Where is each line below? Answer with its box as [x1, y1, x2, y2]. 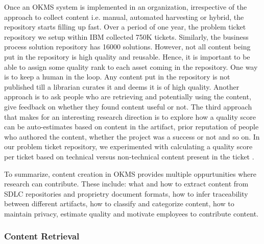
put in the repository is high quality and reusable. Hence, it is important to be [4, 51, 250, 62]
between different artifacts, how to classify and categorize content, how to [4, 198, 234, 209]
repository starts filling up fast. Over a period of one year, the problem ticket [4, 21, 246, 32]
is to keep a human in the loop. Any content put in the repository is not [4, 71, 230, 82]
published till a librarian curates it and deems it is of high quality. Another [4, 81, 239, 92]
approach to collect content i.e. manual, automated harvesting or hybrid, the [4, 11, 244, 22]
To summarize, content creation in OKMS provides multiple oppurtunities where [4, 168, 256, 179]
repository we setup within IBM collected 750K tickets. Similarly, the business [4, 31, 249, 42]
